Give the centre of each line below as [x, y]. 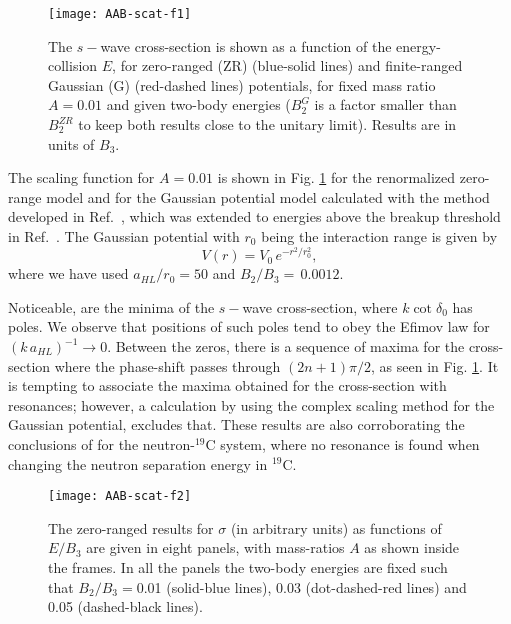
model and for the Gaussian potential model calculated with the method [268, 196]
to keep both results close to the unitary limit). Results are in [267, 124]
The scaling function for [81, 177]
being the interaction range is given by [379, 236]
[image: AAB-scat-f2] [120, 496]
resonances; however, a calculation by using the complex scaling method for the [251, 404]
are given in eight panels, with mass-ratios [215, 547]
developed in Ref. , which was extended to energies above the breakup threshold [254, 216]
